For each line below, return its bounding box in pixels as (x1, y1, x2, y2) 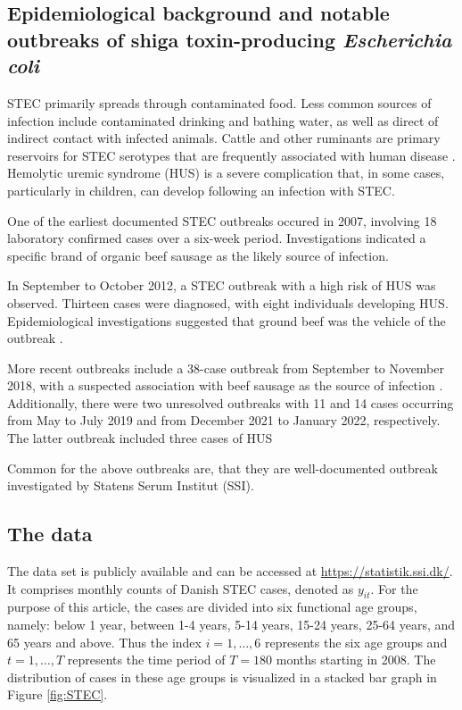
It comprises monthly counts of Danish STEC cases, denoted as (7, 579, 354, 597)
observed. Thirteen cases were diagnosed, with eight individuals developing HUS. (7, 293, 449, 312)
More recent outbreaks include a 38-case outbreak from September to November (7, 358, 444, 377)
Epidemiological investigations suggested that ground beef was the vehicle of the (7, 311, 446, 330)
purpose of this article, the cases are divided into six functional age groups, (7, 597, 417, 616)
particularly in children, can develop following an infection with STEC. (7, 180, 395, 199)
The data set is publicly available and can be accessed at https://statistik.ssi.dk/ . (7, 562, 453, 581)
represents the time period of (67, 650, 226, 669)
